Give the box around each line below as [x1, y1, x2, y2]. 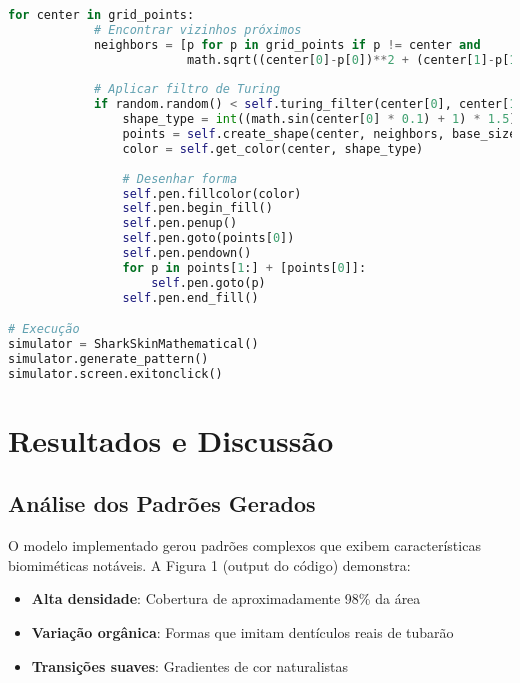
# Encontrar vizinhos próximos [93, 22, 302, 37]
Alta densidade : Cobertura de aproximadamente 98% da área [31, 588, 421, 609]
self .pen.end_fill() [122, 290, 259, 305]
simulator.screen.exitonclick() [8, 366, 223, 381]
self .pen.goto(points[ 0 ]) [122, 231, 295, 246]
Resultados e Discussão [8, 419, 334, 460]
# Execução [8, 322, 80, 337]
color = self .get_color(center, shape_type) [122, 141, 424, 156]
